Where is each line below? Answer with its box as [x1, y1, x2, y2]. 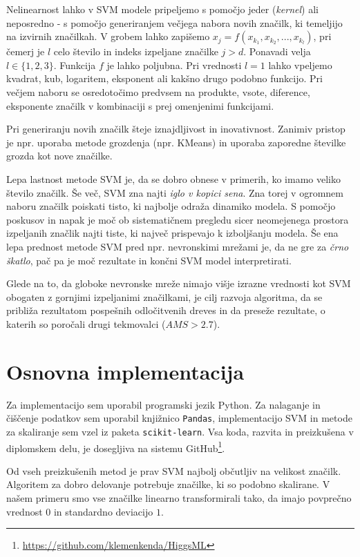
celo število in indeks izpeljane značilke [53, 44, 218, 59]
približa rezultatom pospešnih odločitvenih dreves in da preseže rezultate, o [6, 303, 325, 317]
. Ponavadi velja [243, 44, 311, 59]
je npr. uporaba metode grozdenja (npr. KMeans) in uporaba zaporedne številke [6, 135, 346, 149]
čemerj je [6, 44, 45, 59]
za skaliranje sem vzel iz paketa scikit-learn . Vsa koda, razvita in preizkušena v [6, 424, 354, 438]
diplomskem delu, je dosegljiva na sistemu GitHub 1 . [6, 438, 225, 455]
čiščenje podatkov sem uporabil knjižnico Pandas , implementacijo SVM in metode [6, 411, 352, 425]
